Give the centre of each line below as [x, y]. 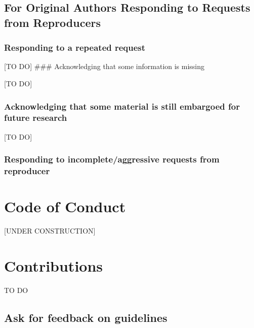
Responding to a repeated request [75, 47]
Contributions [54, 265]
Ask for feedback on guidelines [86, 317]
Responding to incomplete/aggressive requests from [112, 159]
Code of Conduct [65, 206]
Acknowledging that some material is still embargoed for [122, 106]
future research [36, 118]
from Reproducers [52, 22]
